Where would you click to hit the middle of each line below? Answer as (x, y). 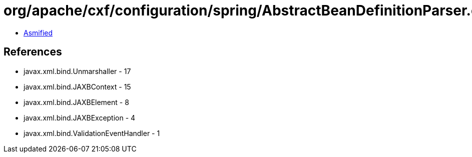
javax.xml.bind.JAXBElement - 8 (76, 102)
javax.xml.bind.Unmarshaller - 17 (77, 71)
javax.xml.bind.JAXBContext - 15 (77, 86)
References (33, 52)
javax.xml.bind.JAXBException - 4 (80, 117)
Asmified (38, 32)
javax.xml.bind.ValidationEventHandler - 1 (92, 133)
